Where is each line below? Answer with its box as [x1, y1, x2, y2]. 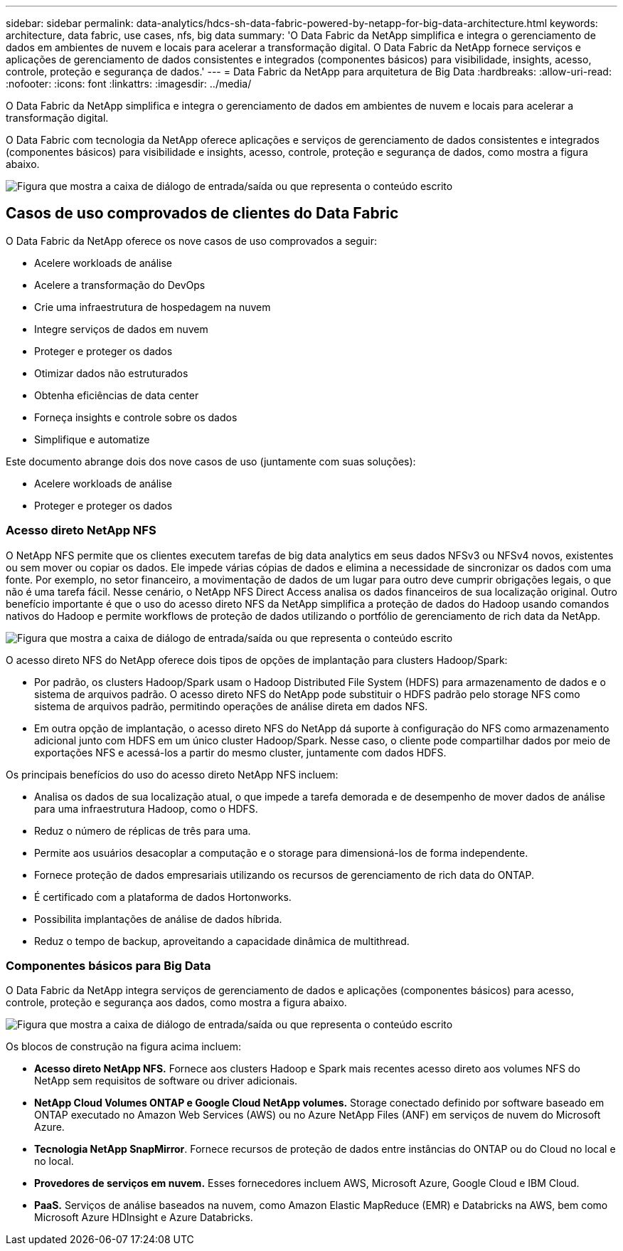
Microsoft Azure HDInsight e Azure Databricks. [34, 1211, 253, 1224]
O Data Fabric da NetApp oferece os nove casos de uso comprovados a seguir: [6, 234, 378, 247]
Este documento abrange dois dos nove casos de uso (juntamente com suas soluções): [6, 455, 416, 468]
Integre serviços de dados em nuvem [34, 322, 208, 335]
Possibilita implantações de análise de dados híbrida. [34, 912, 282, 925]
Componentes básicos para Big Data [6, 958, 211, 973]
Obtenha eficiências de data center [34, 389, 199, 401]
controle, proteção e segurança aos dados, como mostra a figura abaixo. [6, 996, 347, 1009]
